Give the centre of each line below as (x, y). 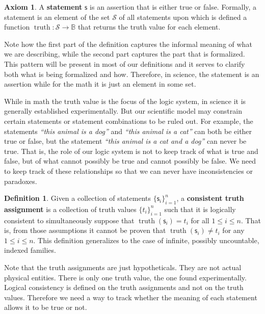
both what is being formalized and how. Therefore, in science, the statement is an (132, 74)
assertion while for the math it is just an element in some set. (100, 84)
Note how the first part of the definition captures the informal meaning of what (128, 44)
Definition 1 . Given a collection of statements (77, 198)
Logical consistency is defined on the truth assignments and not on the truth (124, 287)
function (17, 27)
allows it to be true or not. (46, 307)
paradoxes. (21, 181)
